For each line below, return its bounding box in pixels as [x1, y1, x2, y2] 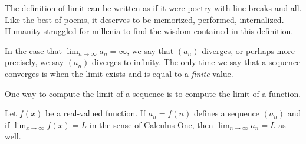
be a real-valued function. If [45, 107, 146, 119]
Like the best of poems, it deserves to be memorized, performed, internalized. [5, 13, 284, 25]
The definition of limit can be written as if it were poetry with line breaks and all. [5, 2, 302, 14]
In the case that [5, 44, 62, 56]
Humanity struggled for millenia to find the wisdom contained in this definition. [5, 25, 294, 37]
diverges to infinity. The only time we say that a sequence [91, 56, 301, 68]
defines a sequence [193, 107, 259, 119]
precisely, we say [5, 56, 64, 68]
